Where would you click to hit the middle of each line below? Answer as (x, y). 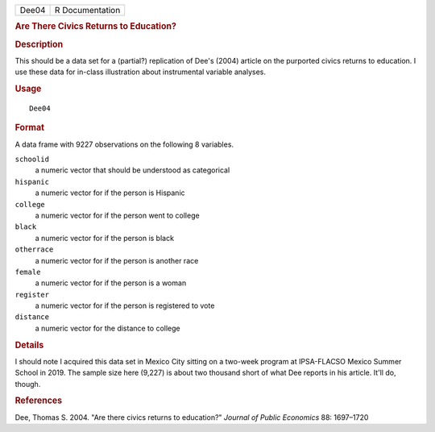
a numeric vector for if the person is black (105, 238)
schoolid (32, 160)
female (28, 272)
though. (28, 384)
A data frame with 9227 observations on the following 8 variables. (124, 144)
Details (29, 345)
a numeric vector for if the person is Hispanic (110, 193)
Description (39, 44)
